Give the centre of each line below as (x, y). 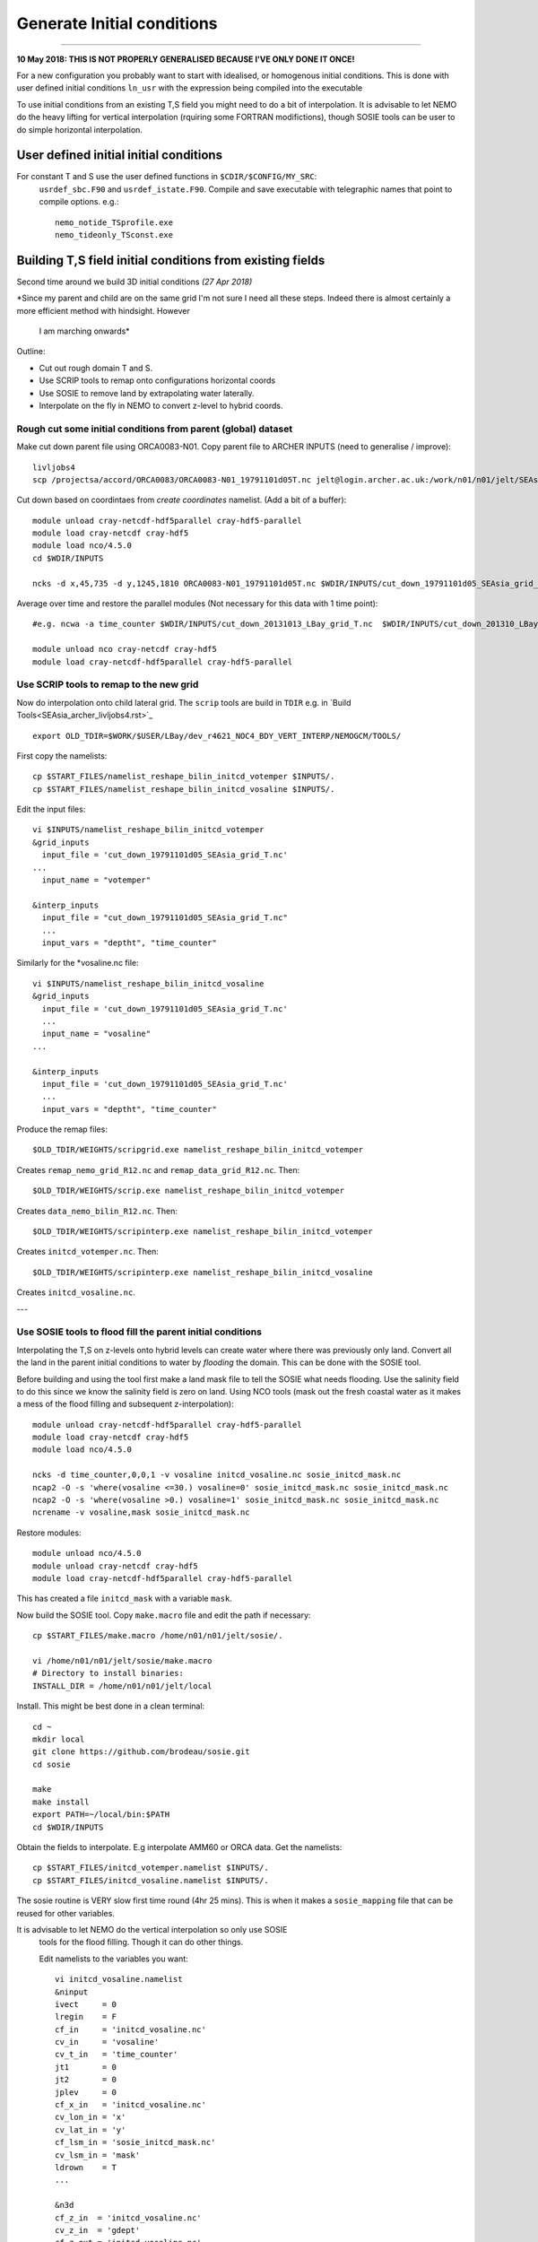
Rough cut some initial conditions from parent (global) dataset (155, 429)
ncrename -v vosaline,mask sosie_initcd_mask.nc (141, 1512)
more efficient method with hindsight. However (103, 310)
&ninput (72, 1992)
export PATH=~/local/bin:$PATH (101, 1815)
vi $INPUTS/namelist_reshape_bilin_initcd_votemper (148, 830)
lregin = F (86, 2017)
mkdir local (59, 1739)
